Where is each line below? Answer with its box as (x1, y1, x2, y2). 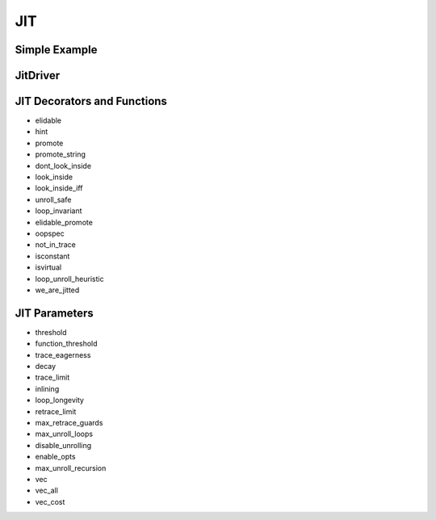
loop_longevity (35, 396, 85, 405)
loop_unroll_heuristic (35, 274, 104, 283)
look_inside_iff (35, 183, 83, 193)
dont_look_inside (35, 161, 92, 170)
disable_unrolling (35, 440, 92, 450)
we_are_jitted (35, 285, 80, 295)
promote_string (35, 149, 86, 159)
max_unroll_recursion (35, 463, 107, 472)
